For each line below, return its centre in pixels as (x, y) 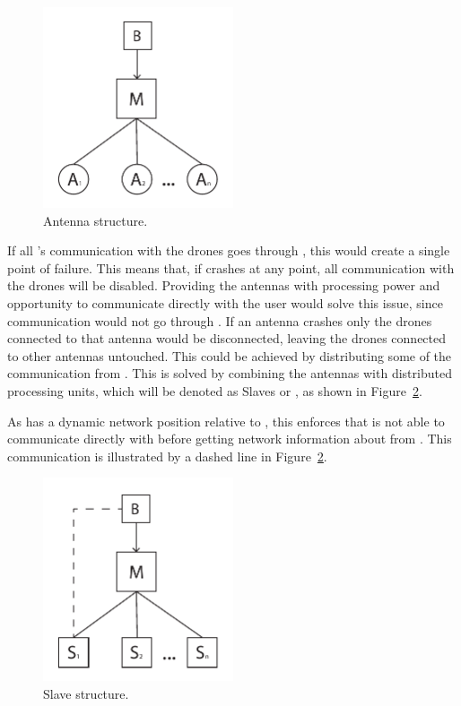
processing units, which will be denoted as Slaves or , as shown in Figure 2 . (215, 390)
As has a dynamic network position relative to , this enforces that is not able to (226, 421)
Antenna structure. (96, 220)
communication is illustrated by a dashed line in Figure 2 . (167, 456)
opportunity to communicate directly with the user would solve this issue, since (225, 302)
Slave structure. (86, 693)
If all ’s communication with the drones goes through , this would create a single (229, 250)
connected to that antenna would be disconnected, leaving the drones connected (227, 338)
